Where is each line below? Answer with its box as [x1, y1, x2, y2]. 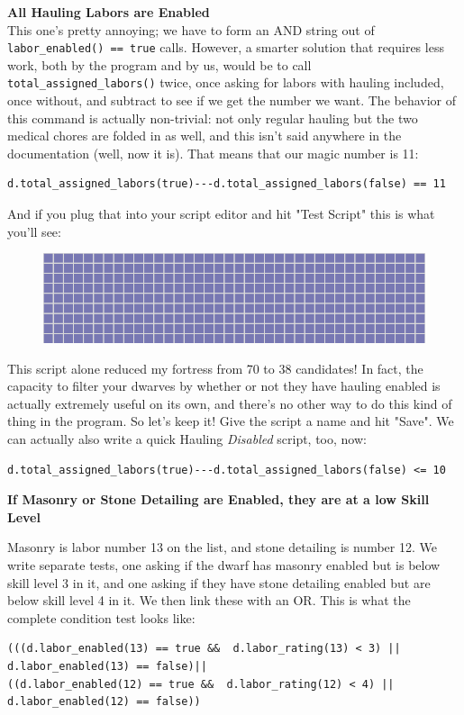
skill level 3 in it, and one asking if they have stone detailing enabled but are [7, 573, 431, 592]
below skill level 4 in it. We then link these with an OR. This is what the [7, 591, 411, 610]
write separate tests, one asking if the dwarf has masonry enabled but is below [7, 555, 441, 574]
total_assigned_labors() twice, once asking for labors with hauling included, [7, 73, 444, 92]
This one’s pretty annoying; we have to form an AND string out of [7, 20, 375, 39]
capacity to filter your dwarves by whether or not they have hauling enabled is [7, 376, 441, 395]
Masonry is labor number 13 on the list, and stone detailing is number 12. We [7, 538, 437, 557]
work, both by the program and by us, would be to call [7, 55, 312, 74]
